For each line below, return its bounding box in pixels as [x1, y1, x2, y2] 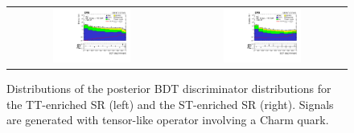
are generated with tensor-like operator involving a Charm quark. [6, 111, 329, 128]
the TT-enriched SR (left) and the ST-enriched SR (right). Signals [6, 95, 334, 112]
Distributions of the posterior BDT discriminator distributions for [6, 80, 331, 96]
